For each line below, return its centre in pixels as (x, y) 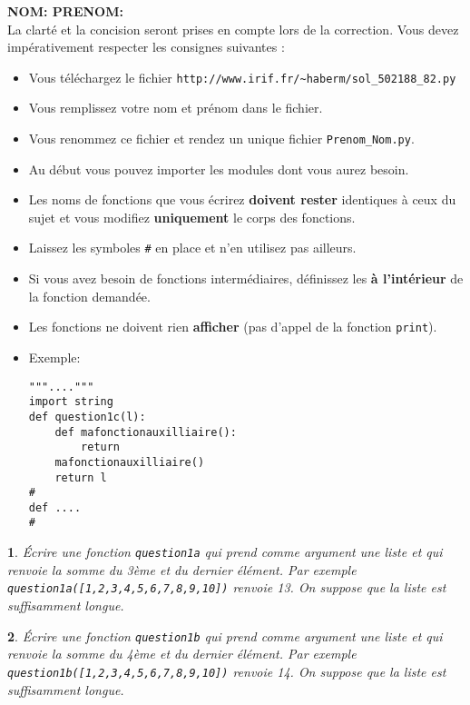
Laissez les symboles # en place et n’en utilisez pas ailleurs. (192, 248)
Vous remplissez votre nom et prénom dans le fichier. (176, 108)
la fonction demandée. (89, 296)
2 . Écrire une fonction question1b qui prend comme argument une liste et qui (225, 635)
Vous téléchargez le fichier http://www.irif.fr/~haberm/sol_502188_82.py (242, 77)
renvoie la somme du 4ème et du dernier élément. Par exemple (182, 654)
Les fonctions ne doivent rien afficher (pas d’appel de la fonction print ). (233, 327)
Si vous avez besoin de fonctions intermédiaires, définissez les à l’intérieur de (246, 278)
